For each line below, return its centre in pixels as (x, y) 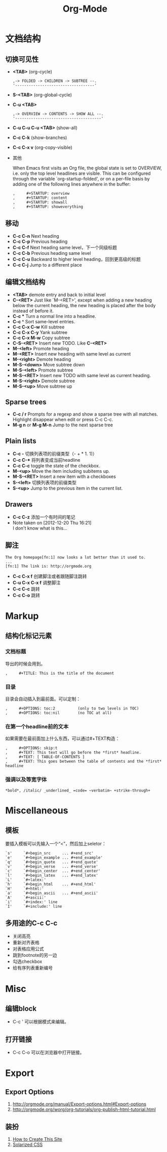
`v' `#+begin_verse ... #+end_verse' (52, 866)
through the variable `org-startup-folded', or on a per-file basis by (81, 179)
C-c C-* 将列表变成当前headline (46, 460)
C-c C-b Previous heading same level (52, 253)
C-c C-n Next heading (36, 236)
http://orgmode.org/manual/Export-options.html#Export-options (79, 1104)
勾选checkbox (27, 961)
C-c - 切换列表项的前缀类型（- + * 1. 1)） (55, 454)
